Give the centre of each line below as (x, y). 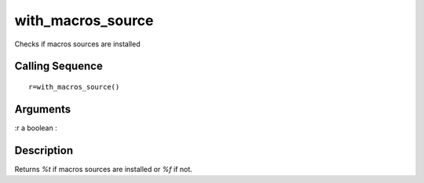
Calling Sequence (59, 66)
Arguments (43, 109)
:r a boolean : (36, 128)
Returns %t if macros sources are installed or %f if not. (103, 169)
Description (44, 150)
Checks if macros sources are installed (77, 44)
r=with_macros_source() (74, 87)
